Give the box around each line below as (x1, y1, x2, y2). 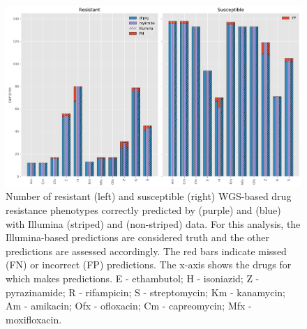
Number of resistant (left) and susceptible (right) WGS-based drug (6, 189, 292, 204)
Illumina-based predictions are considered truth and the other (6, 230, 270, 245)
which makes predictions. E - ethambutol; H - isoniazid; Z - (6, 271, 260, 286)
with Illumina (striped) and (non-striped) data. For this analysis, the (6, 216, 301, 231)
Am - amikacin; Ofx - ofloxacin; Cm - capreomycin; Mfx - (6, 298, 252, 313)
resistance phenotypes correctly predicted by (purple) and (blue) (6, 203, 281, 217)
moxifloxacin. (6, 312, 62, 326)
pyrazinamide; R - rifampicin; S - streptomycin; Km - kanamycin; (6, 284, 285, 299)
